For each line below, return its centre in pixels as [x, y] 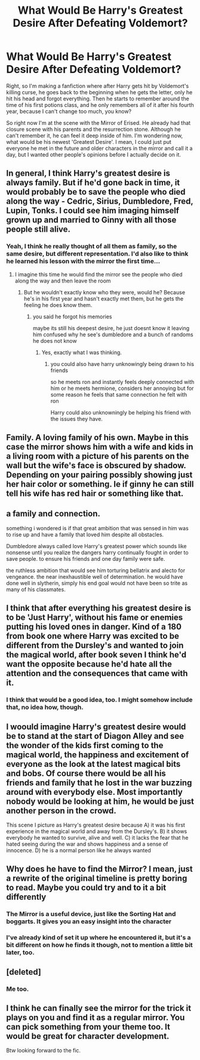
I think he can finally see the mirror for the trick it [99, 1008]
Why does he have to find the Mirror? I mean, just [99, 869]
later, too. [20, 953]
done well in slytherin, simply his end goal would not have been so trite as [97, 583]
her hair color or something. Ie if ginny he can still [100, 484]
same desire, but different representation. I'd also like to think [97, 254]
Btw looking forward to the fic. [44, 1050]
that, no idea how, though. [45, 707]
